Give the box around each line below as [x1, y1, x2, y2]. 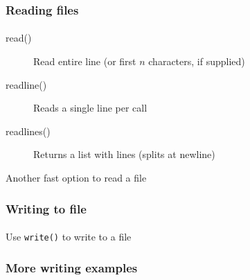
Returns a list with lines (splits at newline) [33, 147, 215, 161]
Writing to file [6, 200, 87, 217]
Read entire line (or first [33, 54, 136, 69]
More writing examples [6, 259, 138, 276]
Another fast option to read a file [6, 170, 147, 184]
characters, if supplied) [148, 54, 245, 69]
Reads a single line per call [33, 100, 148, 115]
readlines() [6, 123, 51, 138]
